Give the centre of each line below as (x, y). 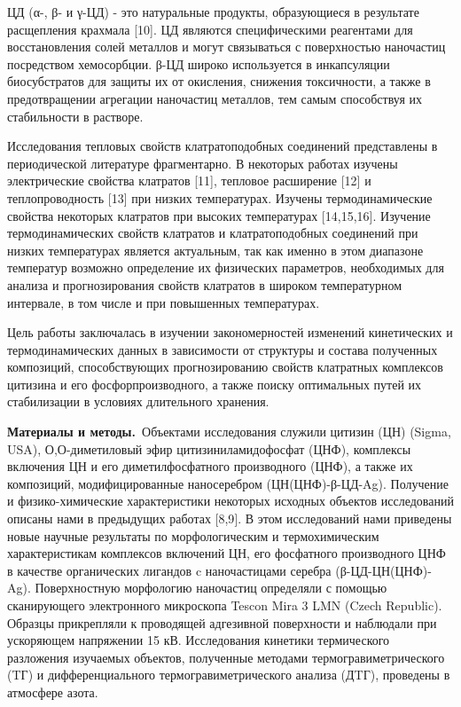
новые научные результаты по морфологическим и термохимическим (193, 535)
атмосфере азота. (53, 691)
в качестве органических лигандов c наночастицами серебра (169, 570)
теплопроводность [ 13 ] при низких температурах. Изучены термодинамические (220, 197)
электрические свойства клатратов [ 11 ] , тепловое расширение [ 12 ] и (189, 181)
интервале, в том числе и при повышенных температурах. (164, 302)
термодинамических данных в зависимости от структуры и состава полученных (223, 349)
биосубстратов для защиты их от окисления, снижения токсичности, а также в (219, 81)
